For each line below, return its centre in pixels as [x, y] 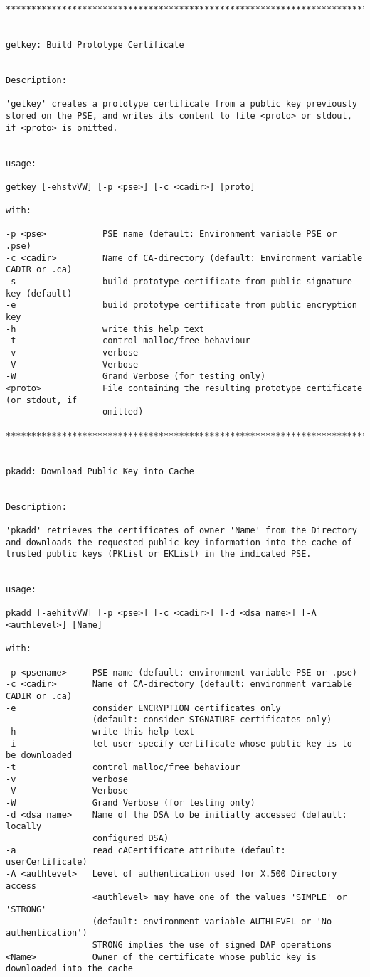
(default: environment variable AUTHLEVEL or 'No [212, 921]
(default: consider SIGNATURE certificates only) [212, 720]
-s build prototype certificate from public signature [179, 282]
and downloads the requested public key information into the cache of [179, 542]
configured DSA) [131, 838]
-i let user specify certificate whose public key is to [179, 743]
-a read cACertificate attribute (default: [146, 850]
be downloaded [39, 756]
